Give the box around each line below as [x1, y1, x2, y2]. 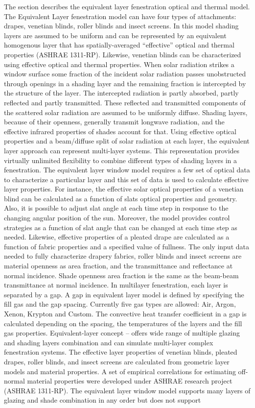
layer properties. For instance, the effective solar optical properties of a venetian [4, 184, 244, 194]
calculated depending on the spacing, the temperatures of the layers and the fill [4, 318, 242, 328]
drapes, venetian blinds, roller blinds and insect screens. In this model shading [4, 21, 239, 31]
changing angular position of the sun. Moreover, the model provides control [4, 213, 230, 223]
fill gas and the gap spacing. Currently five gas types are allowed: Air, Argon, [4, 299, 236, 309]
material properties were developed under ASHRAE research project [27, 376, 232, 386]
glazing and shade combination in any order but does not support [4, 395, 201, 405]
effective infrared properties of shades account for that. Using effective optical [4, 126, 236, 136]
